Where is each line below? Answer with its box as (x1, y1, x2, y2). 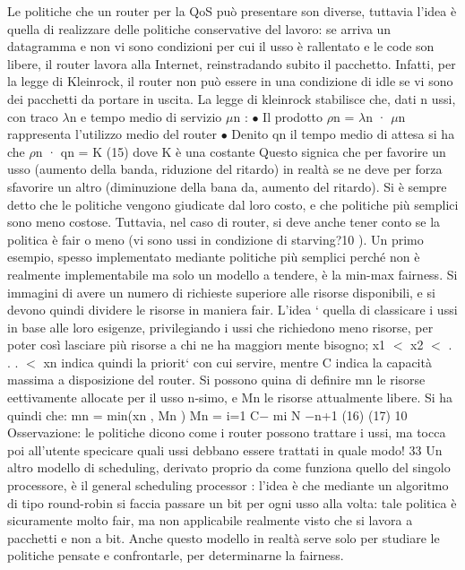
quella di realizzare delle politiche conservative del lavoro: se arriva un (7, 19, 392, 38)
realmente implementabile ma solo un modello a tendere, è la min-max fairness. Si (7, 264, 458, 283)
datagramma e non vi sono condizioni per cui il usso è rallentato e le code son (7, 37, 435, 56)
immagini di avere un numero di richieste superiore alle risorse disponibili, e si (7, 282, 435, 301)
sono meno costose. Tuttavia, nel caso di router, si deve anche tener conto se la (7, 212, 441, 231)
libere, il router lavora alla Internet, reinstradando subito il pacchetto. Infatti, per (7, 54, 456, 73)
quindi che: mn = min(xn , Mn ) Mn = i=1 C (7, 405, 260, 424)
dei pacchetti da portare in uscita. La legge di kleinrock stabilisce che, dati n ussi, (7, 89, 456, 108)
